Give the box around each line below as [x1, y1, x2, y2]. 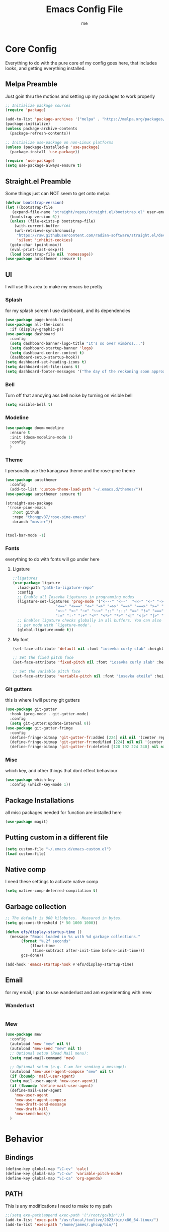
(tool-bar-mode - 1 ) [5, 533, 46, 538]
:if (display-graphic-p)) [10, 327, 64, 332]
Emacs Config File [46, 4, 123, 15]
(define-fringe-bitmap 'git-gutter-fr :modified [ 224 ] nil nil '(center [10, 740, 163, 745]
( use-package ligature [12, 580, 60, 585]
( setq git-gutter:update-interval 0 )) [10, 721, 92, 726]
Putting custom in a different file [5, 833, 108, 842]
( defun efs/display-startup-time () [5, 929, 82, 935]
